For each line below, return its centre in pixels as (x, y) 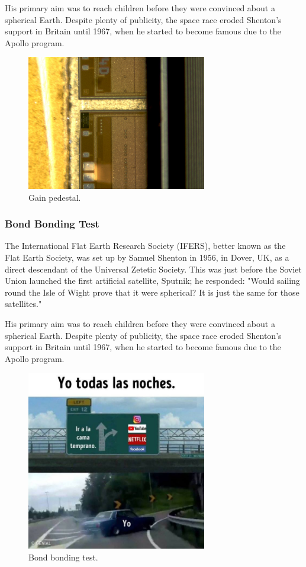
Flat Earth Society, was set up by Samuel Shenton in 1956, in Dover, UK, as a (147, 257)
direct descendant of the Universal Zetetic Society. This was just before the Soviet (153, 269)
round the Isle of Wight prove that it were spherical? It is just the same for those (152, 292)
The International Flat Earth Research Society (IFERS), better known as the (145, 246)
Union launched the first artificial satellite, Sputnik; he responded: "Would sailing (152, 281)
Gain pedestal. (55, 197)
